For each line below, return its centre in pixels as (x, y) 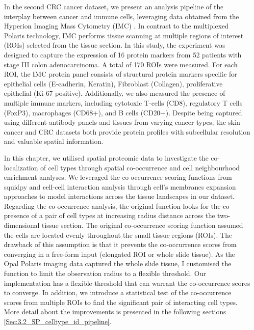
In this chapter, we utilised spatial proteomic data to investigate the (106, 157)
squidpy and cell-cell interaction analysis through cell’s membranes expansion (120, 186)
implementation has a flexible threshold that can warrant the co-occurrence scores (127, 283)
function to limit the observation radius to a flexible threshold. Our (105, 273)
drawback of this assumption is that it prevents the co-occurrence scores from (120, 244)
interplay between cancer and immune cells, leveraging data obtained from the (122, 16)
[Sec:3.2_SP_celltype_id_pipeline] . (58, 321)
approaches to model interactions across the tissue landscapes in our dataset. (119, 196)
